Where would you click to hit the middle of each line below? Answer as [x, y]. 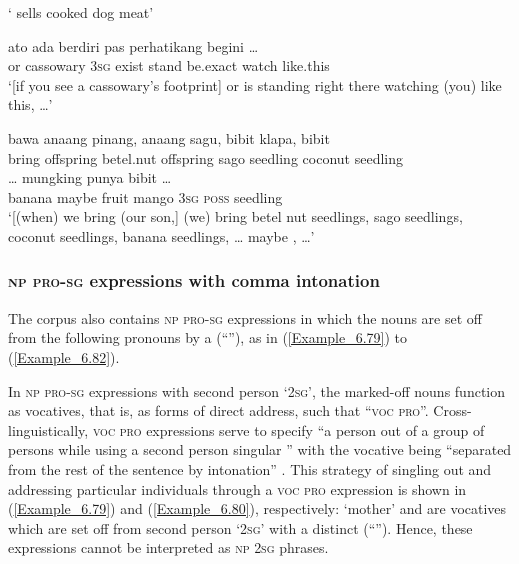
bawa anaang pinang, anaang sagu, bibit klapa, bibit [169, 137]
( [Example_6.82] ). [64, 356]
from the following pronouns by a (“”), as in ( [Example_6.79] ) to [208, 337]
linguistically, [48, 429]
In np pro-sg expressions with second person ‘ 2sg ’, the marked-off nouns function [257, 390]
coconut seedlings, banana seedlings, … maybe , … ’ [161, 235]
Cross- [452, 410]
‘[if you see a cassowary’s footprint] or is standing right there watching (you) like [255, 84]
